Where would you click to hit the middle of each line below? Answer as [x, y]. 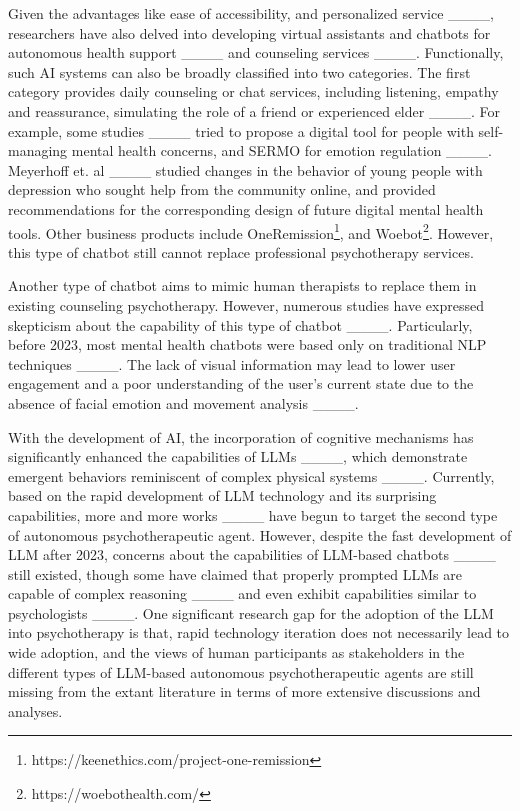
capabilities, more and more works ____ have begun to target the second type [253, 514]
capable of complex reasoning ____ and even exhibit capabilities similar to [242, 593]
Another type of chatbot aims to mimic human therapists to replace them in [242, 285]
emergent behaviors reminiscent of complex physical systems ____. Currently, [251, 475]
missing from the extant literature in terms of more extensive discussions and [244, 691]
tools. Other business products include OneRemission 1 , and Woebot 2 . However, [251, 231]
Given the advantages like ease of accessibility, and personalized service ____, [251, 13]
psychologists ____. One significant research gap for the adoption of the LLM [251, 612]
